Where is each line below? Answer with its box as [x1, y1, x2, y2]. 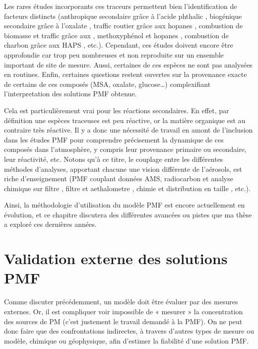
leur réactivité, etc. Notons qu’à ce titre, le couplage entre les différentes [4, 153, 223, 164]
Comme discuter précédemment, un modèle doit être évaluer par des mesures [4, 296, 238, 307]
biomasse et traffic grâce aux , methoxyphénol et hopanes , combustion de [4, 30, 229, 40]
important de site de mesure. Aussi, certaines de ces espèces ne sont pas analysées [4, 59, 253, 70]
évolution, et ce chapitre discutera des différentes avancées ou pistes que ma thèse [4, 209, 252, 219]
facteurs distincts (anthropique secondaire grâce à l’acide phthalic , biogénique [4, 10, 242, 21]
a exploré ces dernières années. [4, 219, 97, 229]
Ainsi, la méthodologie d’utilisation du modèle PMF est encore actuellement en [4, 200, 245, 210]
